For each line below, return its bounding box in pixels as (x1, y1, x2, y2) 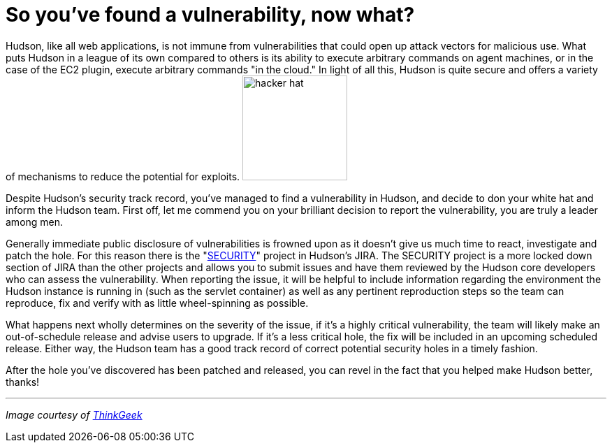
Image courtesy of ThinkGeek (6, 408, 143, 421)
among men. (6, 215, 64, 228)
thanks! (6, 375, 40, 388)
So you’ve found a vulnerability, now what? (6, 3, 415, 27)
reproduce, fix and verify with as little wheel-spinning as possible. (6, 296, 309, 309)
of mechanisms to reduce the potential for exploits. (6, 170, 240, 182)
